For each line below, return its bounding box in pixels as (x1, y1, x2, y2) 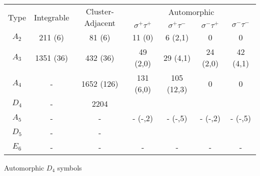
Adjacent (84, 17, 115, 28)
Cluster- (85, 5, 114, 17)
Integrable (34, 11, 69, 23)
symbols (57, 163, 82, 173)
